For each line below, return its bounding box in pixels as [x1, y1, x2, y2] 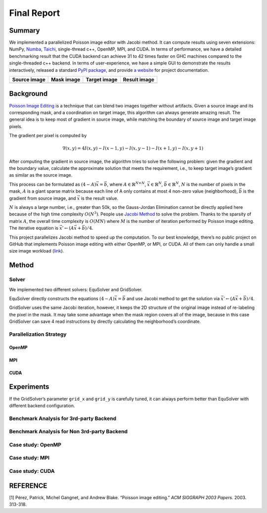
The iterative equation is [9, 225, 59, 231]
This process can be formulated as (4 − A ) [9, 181, 96, 187]
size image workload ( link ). [9, 248, 64, 254]
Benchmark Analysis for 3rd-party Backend [9, 415, 117, 422]
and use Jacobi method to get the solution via [126, 295, 220, 302]
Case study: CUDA [9, 467, 55, 474]
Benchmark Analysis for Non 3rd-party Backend [9, 428, 128, 435]
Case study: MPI [9, 455, 49, 462]
